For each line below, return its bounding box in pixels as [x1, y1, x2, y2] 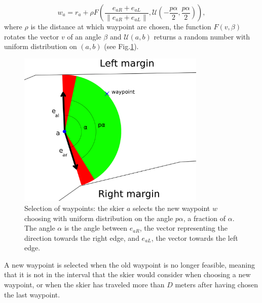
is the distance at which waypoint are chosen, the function [30, 21, 211, 31]
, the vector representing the [139, 223, 228, 233]
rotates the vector [4, 31, 59, 41]
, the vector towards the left [151, 232, 238, 243]
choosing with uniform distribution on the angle [24, 212, 173, 223]
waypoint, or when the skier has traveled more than [4, 279, 165, 290]
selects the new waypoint [133, 202, 210, 213]
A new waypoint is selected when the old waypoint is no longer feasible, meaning [4, 259, 255, 270]
